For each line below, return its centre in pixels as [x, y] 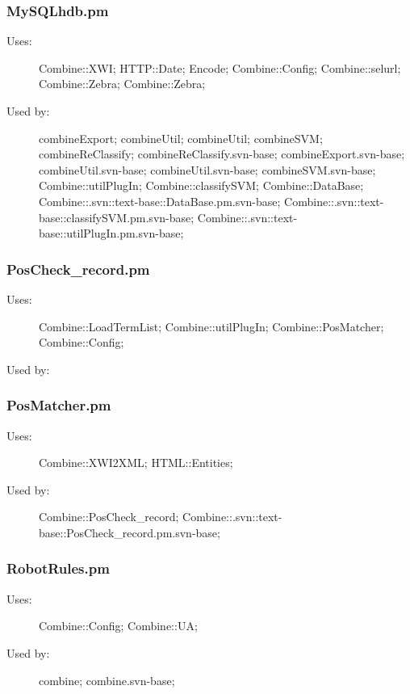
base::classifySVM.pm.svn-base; [117, 217]
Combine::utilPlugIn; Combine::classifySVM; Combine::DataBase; [201, 185]
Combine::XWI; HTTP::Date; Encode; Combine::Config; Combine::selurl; [220, 67]
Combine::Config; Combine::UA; [118, 626]
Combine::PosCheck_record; [109, 517]
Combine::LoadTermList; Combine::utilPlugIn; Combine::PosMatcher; [211, 326]
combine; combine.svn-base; [107, 680]
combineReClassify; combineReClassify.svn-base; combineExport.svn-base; [222, 154]
